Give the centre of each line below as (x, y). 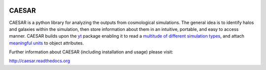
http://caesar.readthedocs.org (40, 61)
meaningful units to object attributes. (46, 43)
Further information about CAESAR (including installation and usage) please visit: (91, 52)
